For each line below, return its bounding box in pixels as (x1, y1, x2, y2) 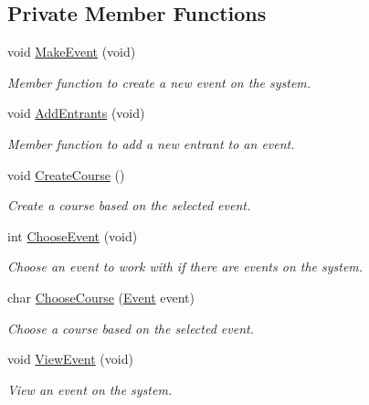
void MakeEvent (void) (7, 42, 136, 61)
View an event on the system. (7, 379, 173, 399)
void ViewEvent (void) (7, 349, 133, 368)
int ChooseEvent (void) (7, 226, 138, 245)
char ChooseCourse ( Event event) (7, 287, 195, 306)
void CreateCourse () (7, 165, 125, 184)
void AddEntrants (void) (7, 103, 145, 123)
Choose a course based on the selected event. (7, 318, 254, 337)
